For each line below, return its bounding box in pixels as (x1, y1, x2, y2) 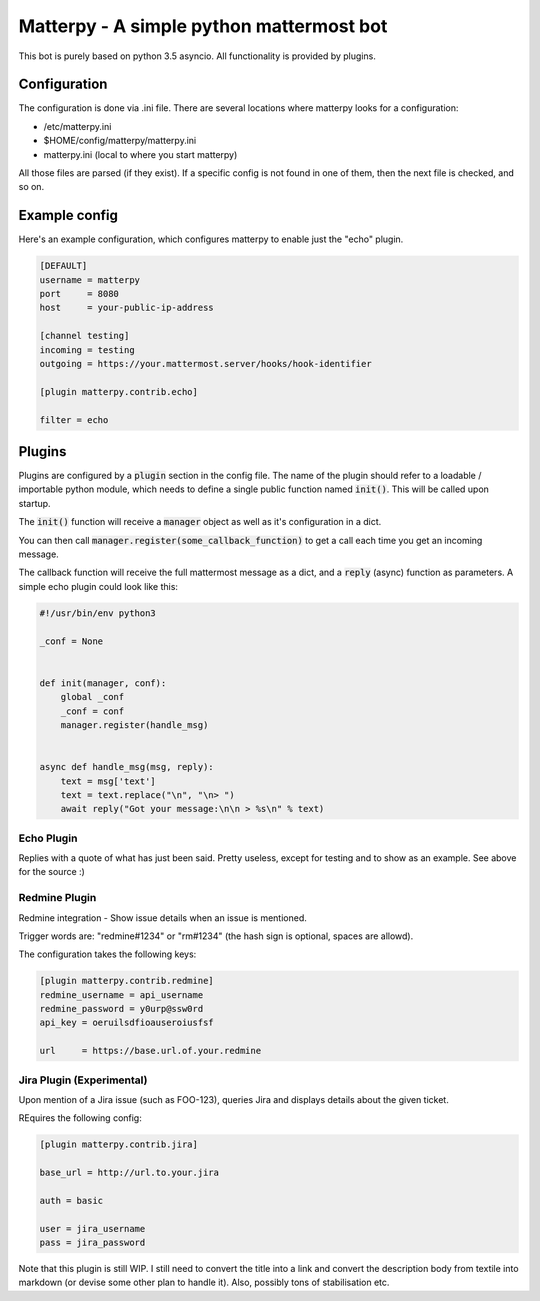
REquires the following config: (18, 1112, 142, 1124)
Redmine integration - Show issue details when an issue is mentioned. (18, 911, 307, 924)
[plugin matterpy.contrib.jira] (39, 1139, 199, 1150)
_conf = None (39, 635, 104, 647)
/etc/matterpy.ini (43, 120, 112, 132)
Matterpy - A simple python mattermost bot (18, 15, 388, 37)
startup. (18, 497, 51, 509)
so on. (18, 181, 45, 193)
